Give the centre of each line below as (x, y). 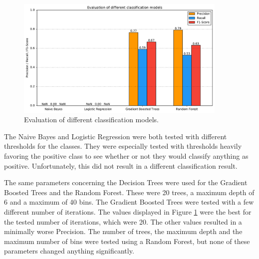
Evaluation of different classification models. (91, 120)
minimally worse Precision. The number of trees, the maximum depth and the (123, 231)
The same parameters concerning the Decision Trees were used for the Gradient (126, 182)
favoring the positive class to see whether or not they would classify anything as (126, 156)
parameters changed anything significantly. (69, 251)
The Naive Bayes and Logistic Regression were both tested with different (116, 136)
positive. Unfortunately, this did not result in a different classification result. (121, 165)
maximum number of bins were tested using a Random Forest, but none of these (127, 241)
